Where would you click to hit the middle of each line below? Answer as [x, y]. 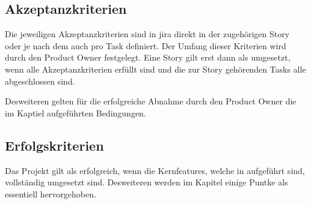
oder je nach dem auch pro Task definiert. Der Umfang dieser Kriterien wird [146, 45]
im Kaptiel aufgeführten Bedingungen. [75, 112]
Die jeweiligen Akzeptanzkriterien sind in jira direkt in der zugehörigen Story [147, 34]
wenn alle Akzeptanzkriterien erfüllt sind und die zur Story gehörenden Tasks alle [155, 69]
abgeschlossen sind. [40, 81]
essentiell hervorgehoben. [51, 193]
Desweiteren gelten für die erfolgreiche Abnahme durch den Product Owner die [151, 101]
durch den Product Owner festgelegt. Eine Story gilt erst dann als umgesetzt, [148, 57]
